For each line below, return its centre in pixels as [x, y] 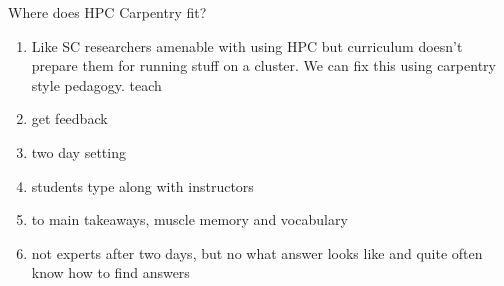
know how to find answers [110, 272]
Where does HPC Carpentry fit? [107, 12]
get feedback [69, 118]
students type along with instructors [142, 185]
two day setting [78, 151]
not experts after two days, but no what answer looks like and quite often [257, 252]
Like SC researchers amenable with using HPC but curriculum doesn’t [247, 45]
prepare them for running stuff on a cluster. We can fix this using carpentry [263, 65]
